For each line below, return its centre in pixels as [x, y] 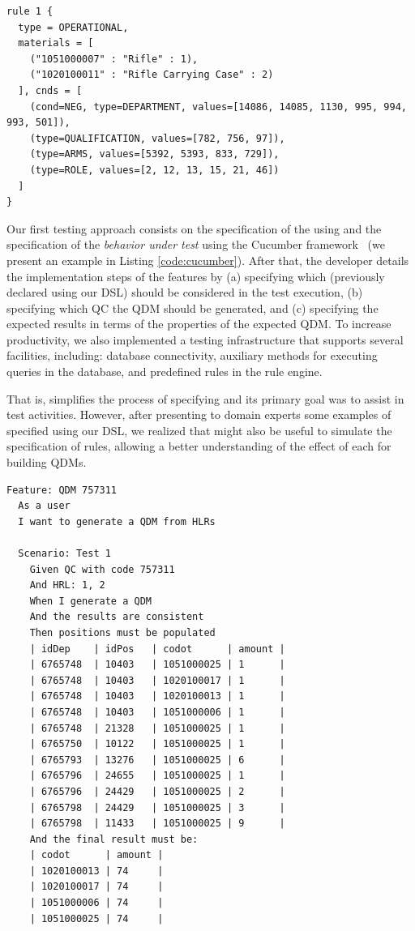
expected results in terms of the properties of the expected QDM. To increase [199, 324]
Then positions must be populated [122, 632]
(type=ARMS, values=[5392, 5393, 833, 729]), [154, 154]
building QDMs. [47, 462]
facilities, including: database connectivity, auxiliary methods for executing [192, 355]
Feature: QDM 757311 [62, 490]
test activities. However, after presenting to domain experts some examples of [199, 414]
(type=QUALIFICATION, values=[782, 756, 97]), [157, 138]
